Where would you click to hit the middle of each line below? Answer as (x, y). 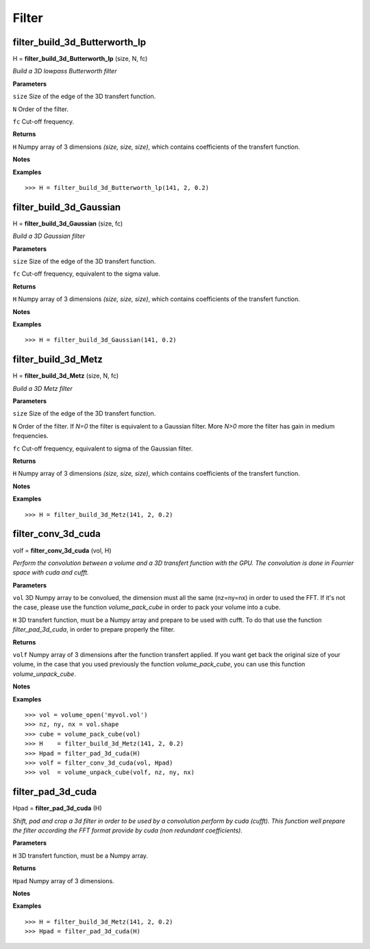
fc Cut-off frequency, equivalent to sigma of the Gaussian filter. (103, 448)
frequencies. (30, 436)
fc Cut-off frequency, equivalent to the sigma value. (86, 274)
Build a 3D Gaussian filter (49, 236)
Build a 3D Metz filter (42, 388)
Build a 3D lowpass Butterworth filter (65, 71)
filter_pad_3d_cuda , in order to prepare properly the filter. (94, 629)
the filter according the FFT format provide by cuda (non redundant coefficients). (127, 830)
